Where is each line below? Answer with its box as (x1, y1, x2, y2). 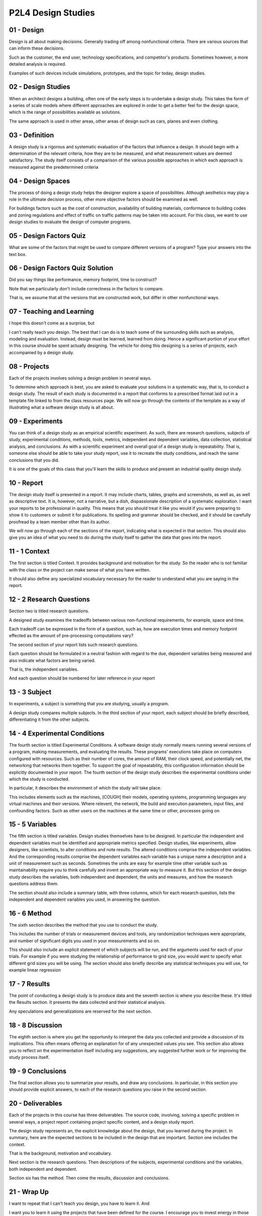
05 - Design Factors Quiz (9, 232, 86, 240)
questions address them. (9, 881, 59, 887)
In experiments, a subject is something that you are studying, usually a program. (9, 701, 169, 707)
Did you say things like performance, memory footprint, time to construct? (9, 277, 157, 283)
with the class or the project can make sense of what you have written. (9, 567, 150, 572)
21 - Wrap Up (9, 1188, 49, 1196)
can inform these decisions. (9, 45, 65, 51)
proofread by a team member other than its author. (9, 519, 111, 525)
